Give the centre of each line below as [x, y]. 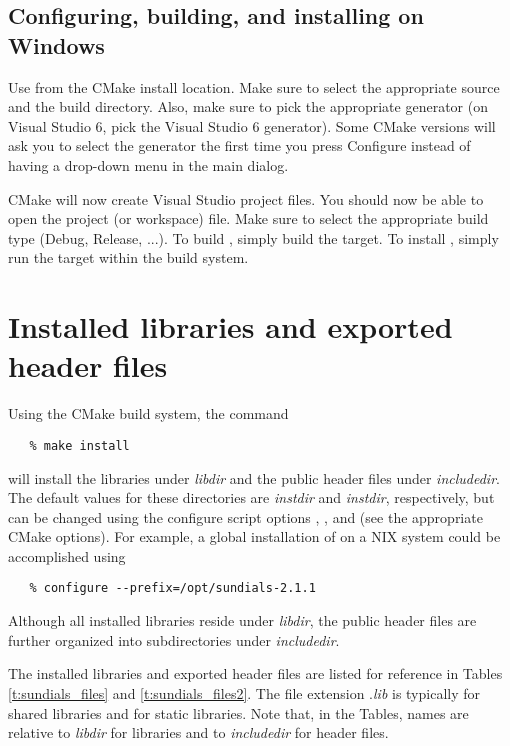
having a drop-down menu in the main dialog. [148, 164]
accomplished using [67, 555]
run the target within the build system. [128, 257]
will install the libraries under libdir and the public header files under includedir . [254, 477]
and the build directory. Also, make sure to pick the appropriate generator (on [248, 106]
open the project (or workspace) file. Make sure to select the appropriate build [248, 218]
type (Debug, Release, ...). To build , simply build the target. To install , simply [253, 237]
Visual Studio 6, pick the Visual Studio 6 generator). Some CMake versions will [252, 125]
